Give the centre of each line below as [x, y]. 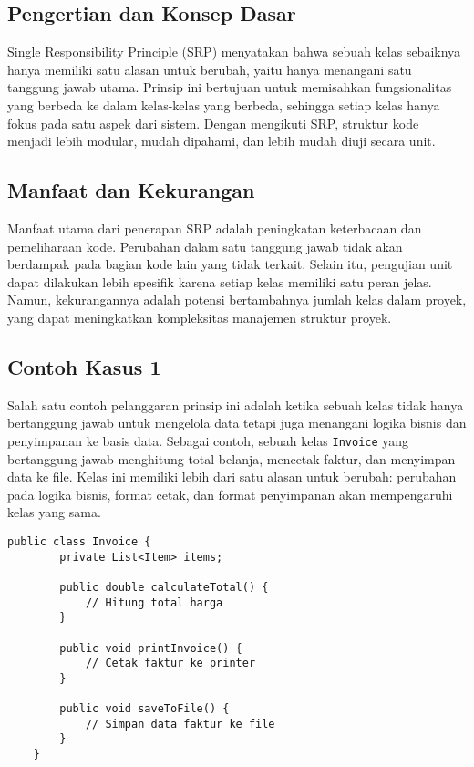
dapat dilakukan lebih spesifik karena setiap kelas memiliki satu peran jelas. [220, 281]
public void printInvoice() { [151, 648]
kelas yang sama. [54, 512]
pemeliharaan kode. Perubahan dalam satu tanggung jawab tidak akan [205, 246]
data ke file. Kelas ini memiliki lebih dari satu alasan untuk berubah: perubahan [232, 477]
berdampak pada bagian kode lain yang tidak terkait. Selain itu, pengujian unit [230, 264]
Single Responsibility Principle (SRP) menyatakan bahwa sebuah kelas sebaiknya [234, 52]
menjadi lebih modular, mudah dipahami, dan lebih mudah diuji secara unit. [222, 141]
